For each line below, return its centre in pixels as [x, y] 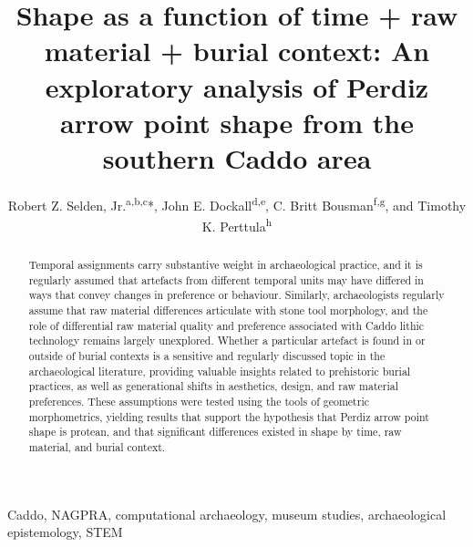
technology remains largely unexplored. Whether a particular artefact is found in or [227, 341]
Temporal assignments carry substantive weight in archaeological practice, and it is [226, 265]
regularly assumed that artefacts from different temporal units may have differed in [226, 279]
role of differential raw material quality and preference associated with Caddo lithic [226, 325]
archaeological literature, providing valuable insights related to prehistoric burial [220, 371]
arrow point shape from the [237, 122]
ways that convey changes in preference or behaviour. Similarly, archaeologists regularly [236, 295]
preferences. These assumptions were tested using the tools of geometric [199, 402]
